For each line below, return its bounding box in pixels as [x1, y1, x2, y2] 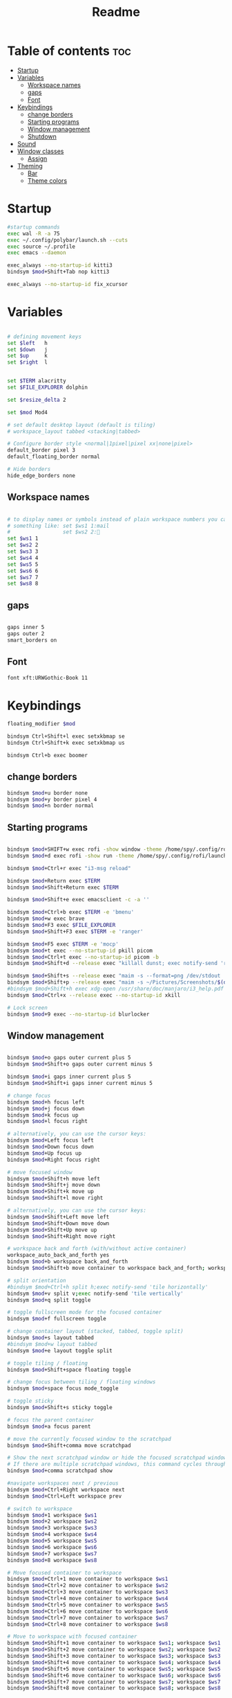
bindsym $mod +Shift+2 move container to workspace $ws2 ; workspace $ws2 [7, 1646, 221, 1653]
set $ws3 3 [7, 548, 39, 555]
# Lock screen [7, 1004, 48, 1011]
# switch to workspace [7, 1505, 72, 1512]
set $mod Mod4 [7, 409, 48, 416]
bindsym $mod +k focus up [7, 1111, 79, 1119]
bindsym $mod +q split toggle [7, 1296, 91, 1303]
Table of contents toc [7, 43, 131, 59]
